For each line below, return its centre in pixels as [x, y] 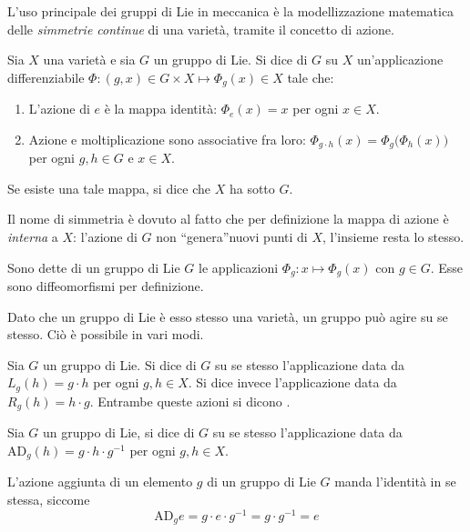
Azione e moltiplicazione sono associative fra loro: [167, 139]
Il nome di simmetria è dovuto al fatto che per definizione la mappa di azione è [228, 219]
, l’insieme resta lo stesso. [393, 237]
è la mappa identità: [161, 109]
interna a [33, 237]
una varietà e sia [89, 60]
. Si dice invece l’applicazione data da [292, 382]
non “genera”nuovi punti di [232, 237]
